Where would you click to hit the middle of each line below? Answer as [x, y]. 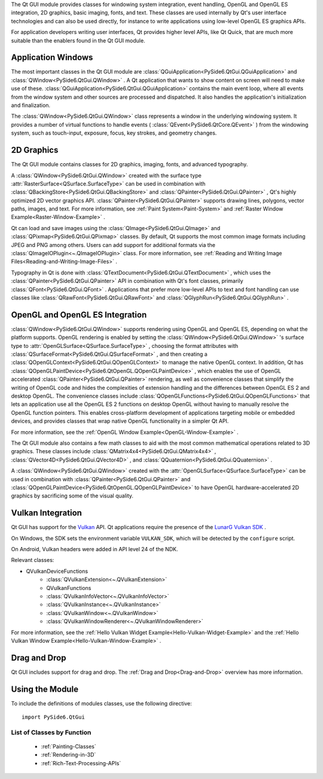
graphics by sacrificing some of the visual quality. [72, 496]
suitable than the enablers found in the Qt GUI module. [78, 40]
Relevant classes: [33, 560]
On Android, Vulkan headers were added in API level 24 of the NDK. [95, 549]
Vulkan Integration [46, 513]
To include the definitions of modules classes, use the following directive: [101, 703]
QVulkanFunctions [69, 588]
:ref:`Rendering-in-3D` [68, 755]
